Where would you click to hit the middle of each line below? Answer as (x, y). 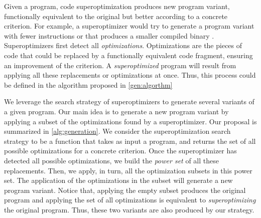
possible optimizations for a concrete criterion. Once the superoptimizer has (120, 151)
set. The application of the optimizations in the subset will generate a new (118, 180)
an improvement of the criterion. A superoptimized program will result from (120, 65)
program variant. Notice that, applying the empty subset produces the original (125, 190)
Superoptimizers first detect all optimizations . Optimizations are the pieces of (123, 45)
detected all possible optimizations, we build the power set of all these (111, 160)
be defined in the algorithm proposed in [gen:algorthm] (88, 84)
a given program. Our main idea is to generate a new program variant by (116, 111)
